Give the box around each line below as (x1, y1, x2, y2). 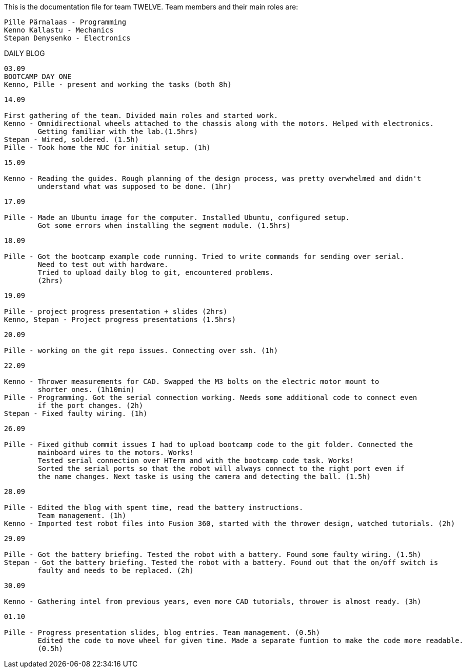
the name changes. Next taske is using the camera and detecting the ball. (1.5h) (37, 472, 371, 480)
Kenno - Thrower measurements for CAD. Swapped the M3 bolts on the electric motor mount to (4, 377, 379, 385)
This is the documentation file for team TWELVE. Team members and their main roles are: (4, 2, 298, 11)
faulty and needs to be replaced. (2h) (37, 566, 194, 574)
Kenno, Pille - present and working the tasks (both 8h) (4, 80, 232, 88)
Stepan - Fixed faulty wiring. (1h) (4, 409, 147, 417)
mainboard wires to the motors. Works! (37, 448, 194, 456)
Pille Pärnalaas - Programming (4, 18, 126, 26)
